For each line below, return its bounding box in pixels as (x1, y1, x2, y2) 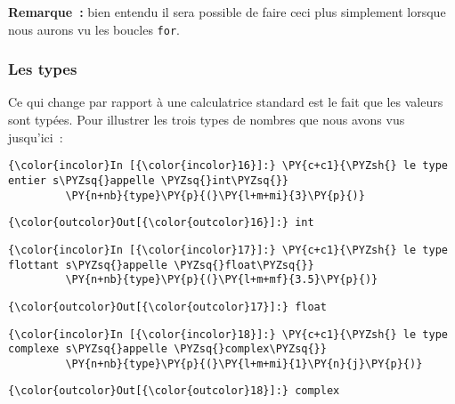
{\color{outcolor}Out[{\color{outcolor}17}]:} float (8, 300, 327, 313)
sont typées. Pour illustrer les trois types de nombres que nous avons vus (8, 110, 405, 129)
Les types (8, 58, 77, 80)
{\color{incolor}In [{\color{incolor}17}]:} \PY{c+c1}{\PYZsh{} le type (8, 243, 448, 256)
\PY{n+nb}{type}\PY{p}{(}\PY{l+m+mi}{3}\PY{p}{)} (65, 189, 365, 202)
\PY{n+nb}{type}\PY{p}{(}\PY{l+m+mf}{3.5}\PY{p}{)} (65, 273, 378, 287)
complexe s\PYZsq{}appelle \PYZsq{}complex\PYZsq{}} (8, 343, 327, 356)
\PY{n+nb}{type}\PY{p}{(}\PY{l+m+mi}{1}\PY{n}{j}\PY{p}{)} (65, 357, 423, 370)
